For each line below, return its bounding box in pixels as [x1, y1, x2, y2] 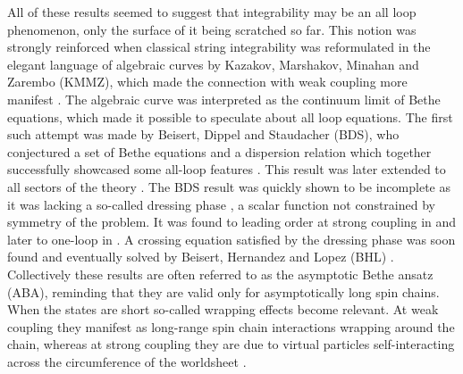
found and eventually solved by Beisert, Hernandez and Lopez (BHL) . [7, 247, 394, 266]
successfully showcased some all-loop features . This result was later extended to [7, 160, 446, 179]
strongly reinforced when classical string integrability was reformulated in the [7, 37, 431, 56]
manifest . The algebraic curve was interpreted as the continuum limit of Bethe [7, 89, 441, 108]
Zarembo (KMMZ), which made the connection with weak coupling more [7, 72, 408, 91]
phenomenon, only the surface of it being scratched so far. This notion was [7, 20, 417, 38]
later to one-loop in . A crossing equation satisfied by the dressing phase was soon [7, 229, 456, 248]
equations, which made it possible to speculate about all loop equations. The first [7, 107, 453, 126]
